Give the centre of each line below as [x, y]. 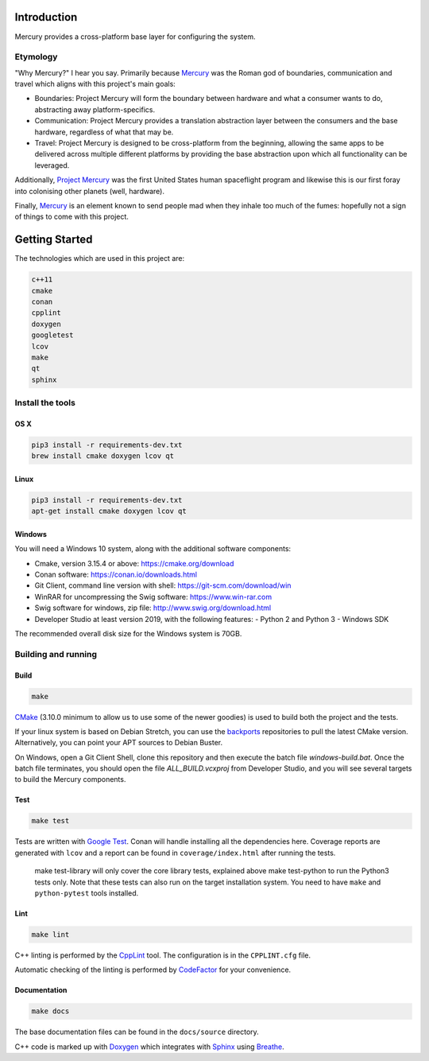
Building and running [56, 654]
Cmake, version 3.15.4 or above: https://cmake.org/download [134, 563]
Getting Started [54, 240]
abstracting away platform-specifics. [95, 109]
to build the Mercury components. [70, 779]
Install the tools [45, 403]
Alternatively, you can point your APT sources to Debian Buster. [119, 743]
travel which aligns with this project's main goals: [95, 84]
